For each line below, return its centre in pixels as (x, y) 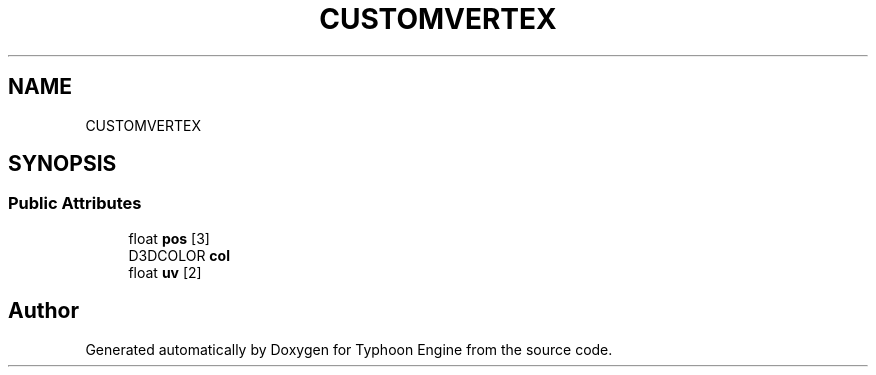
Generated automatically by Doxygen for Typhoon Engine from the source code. (349, 349)
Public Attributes (75, 203)
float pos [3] (169, 238)
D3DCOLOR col (179, 255)
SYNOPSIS (62, 164)
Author (43, 311)
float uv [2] (165, 272)
